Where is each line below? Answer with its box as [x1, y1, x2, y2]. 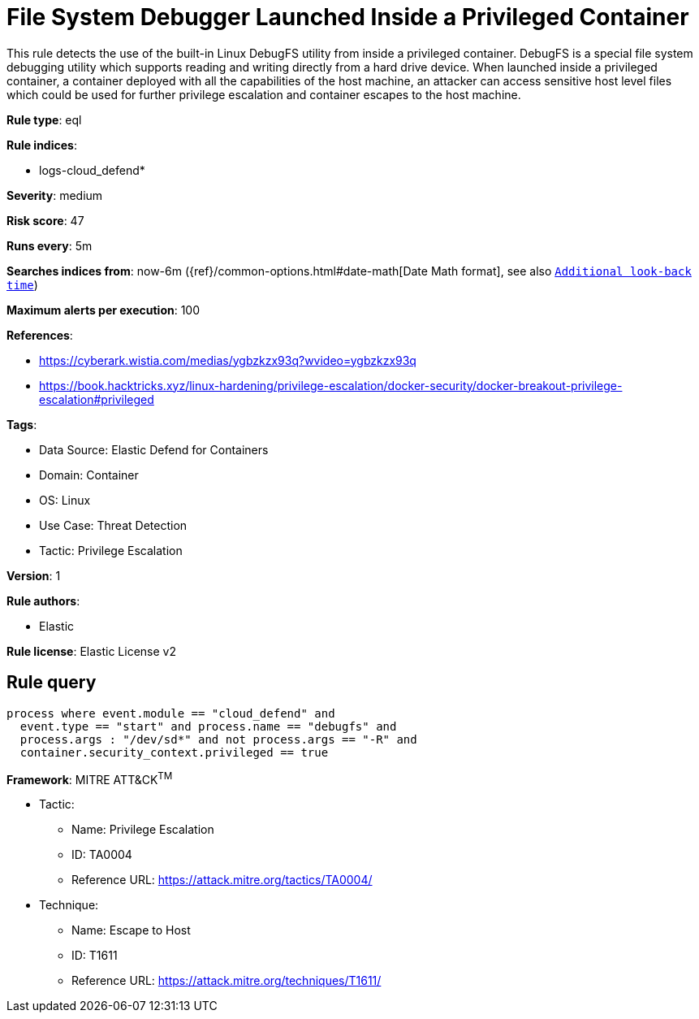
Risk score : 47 [6, 213, 84, 228]
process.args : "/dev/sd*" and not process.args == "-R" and [19, 732, 417, 746]
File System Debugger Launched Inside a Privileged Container [6, 3, 689, 31]
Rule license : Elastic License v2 [6, 644, 176, 658]
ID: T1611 [71, 948, 118, 963]
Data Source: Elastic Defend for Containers [39, 442, 269, 457]
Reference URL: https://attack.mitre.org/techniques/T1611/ [71, 973, 382, 988]
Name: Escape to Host [71, 923, 191, 938]
